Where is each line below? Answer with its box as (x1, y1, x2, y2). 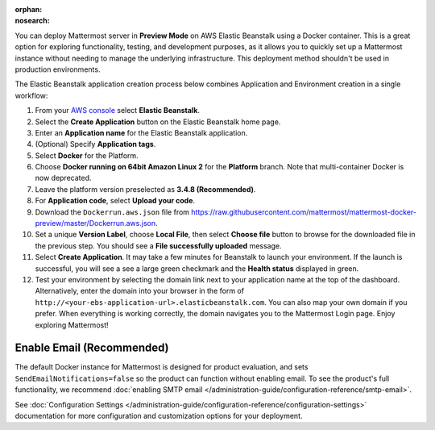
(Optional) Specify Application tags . (35, 140, 156, 149)
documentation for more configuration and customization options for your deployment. (14, 411, 303, 421)
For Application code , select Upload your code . (35, 196, 196, 206)
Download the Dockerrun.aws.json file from (35, 207, 189, 217)
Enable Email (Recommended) (14, 341, 169, 355)
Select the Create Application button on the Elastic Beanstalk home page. (35, 117, 281, 127)
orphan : (14, 5, 43, 14)
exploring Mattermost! (35, 319, 109, 330)
